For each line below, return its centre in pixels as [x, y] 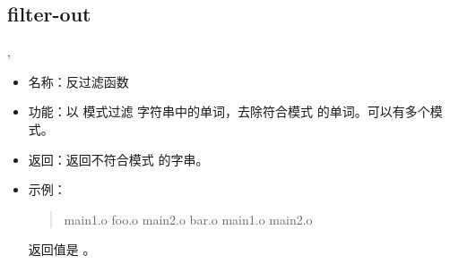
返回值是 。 [62, 249]
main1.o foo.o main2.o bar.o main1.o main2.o [188, 219]
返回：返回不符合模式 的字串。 [118, 159]
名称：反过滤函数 [78, 81]
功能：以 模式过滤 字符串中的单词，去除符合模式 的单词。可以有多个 [229, 111]
